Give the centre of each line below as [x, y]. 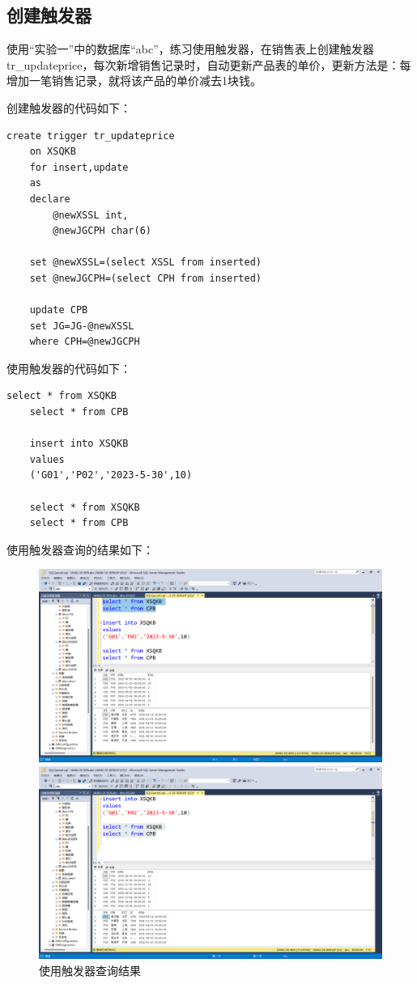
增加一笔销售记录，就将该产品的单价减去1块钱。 [134, 81]
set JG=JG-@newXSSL [82, 326]
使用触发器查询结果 [90, 970]
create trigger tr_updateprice [91, 136]
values [47, 459]
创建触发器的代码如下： [69, 107]
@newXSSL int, [91, 215]
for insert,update [79, 167]
